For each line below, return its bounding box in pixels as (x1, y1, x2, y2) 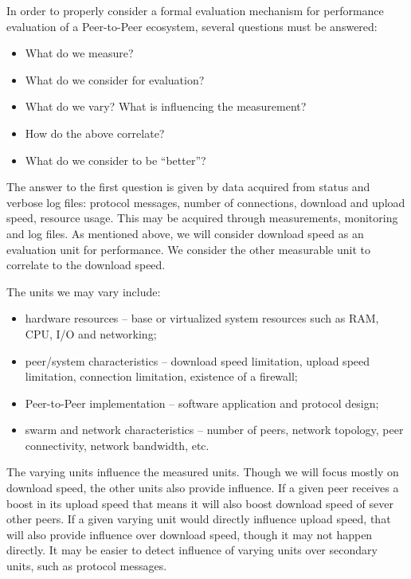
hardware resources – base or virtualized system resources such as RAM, (25, 310, 379, 327)
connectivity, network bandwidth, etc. (25, 436, 209, 453)
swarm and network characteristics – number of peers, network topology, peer (25, 421, 404, 438)
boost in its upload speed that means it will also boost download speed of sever (6, 495, 393, 511)
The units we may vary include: (6, 283, 161, 299)
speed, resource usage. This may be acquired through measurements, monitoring (6, 209, 398, 226)
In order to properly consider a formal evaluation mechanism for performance (6, 2, 384, 18)
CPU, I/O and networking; (25, 325, 157, 342)
